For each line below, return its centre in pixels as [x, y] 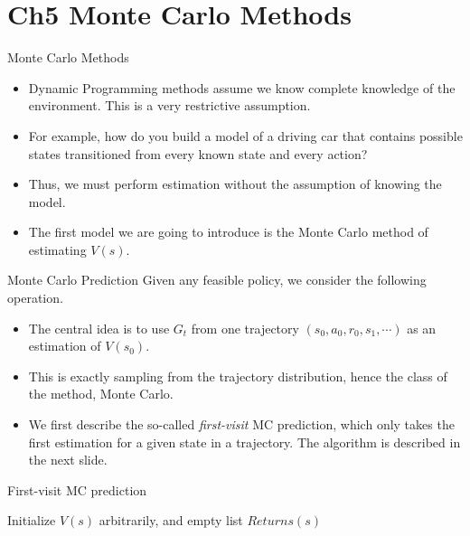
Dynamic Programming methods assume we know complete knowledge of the [242, 87]
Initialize [32, 520]
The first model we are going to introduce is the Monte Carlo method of [228, 232]
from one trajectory [245, 328]
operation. [35, 298]
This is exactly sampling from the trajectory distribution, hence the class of [238, 376]
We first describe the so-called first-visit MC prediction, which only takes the [241, 424]
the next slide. [68, 460]
